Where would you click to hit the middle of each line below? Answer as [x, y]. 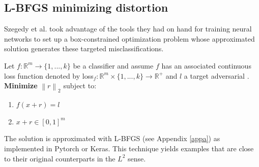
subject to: [80, 86]
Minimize [21, 86]
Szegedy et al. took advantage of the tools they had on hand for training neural [128, 29]
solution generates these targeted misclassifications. [84, 48]
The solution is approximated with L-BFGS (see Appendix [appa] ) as [112, 138]
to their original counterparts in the [60, 158]
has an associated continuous [206, 65]
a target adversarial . [217, 75]
